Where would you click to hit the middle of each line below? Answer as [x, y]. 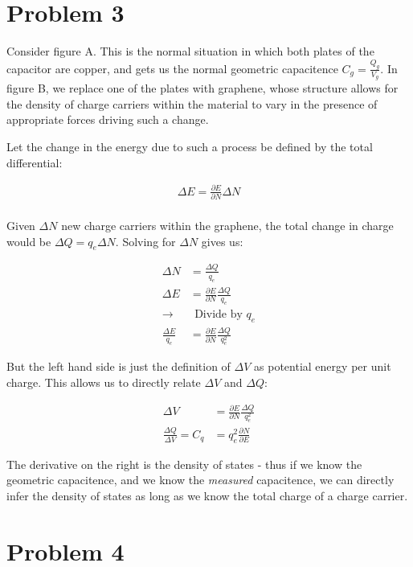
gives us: [222, 241]
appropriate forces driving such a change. [108, 119]
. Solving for [145, 241]
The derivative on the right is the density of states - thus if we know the [184, 464]
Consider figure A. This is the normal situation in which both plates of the [190, 51]
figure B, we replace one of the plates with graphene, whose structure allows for [202, 88]
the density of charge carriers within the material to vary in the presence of [192, 103]
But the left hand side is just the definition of [119, 366]
